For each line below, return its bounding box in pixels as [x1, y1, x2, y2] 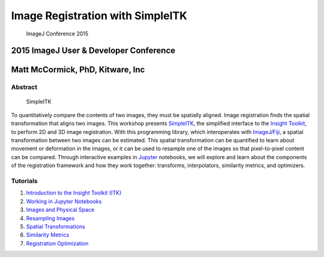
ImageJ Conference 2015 [26, 30, 89, 37]
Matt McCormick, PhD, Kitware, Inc [11, 65, 145, 75]
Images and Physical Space [26, 206, 95, 213]
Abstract [11, 83, 38, 91]
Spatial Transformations [26, 223, 85, 230]
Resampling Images [26, 214, 75, 222]
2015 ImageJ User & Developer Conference [11, 46, 176, 56]
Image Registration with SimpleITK [11, 9, 187, 22]
